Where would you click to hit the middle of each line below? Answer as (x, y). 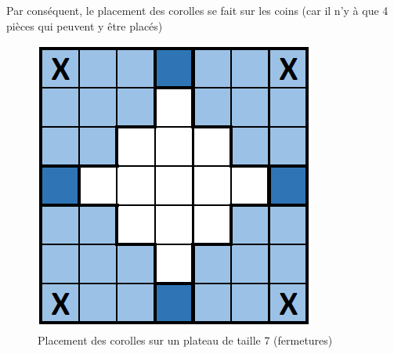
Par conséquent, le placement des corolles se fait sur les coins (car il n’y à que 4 (197, 10)
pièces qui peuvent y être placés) (85, 25)
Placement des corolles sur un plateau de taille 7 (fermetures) (185, 340)
